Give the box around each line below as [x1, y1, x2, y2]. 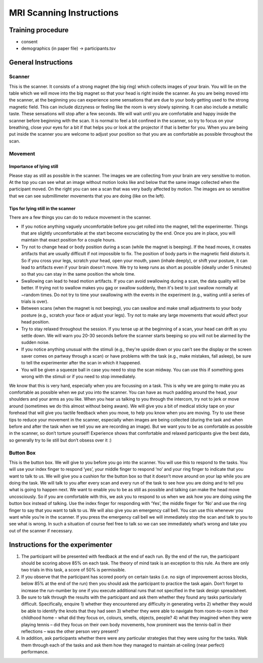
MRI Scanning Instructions [9, 7, 119, 18]
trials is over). [21, 298, 49, 304]
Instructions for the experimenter [9, 541, 113, 549]
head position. [21, 319, 50, 325]
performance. [21, 649, 49, 655]
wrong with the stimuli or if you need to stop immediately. [21, 374, 136, 380]
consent [21, 39, 38, 45]
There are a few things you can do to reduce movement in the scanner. [9, 215, 151, 221]
